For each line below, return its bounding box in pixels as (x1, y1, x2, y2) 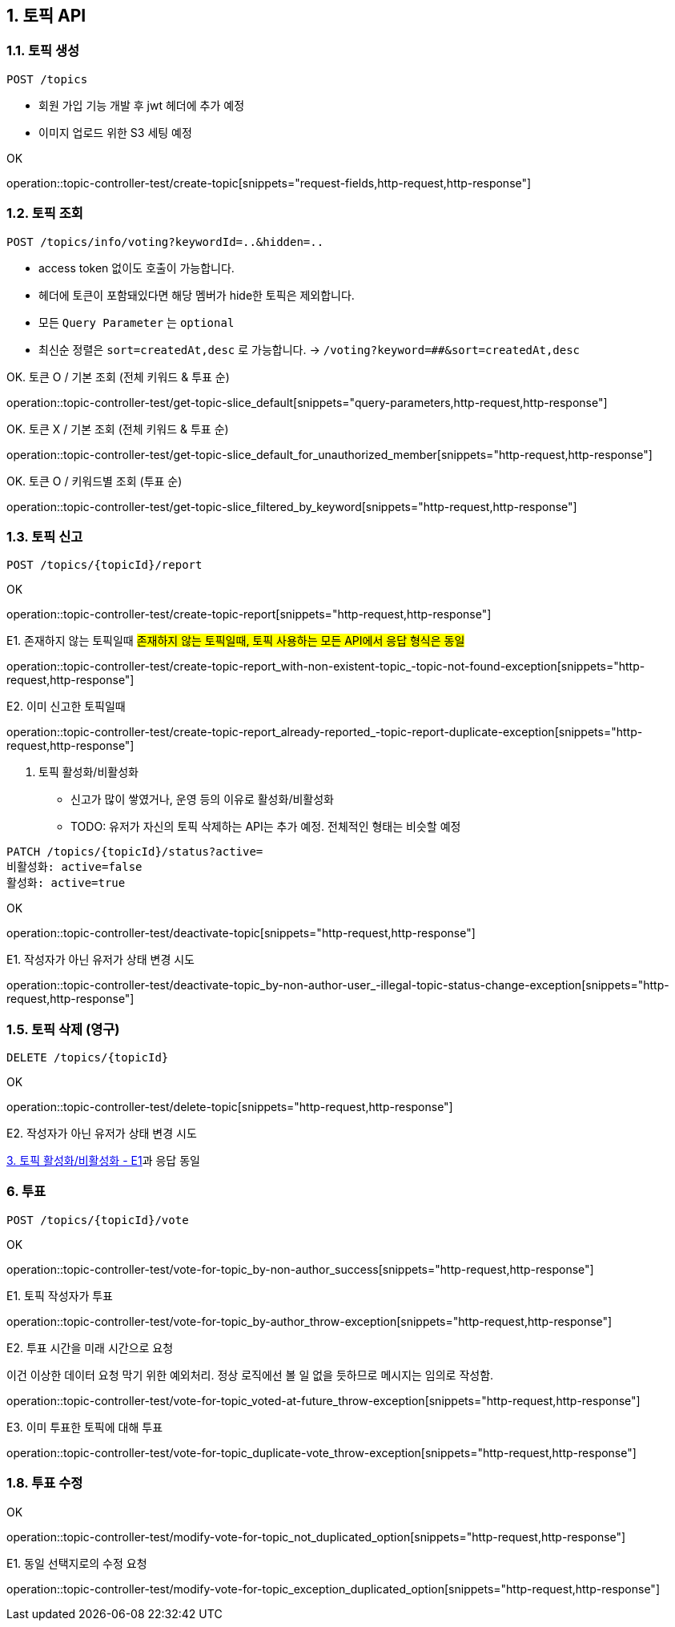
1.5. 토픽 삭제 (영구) (6, 1021, 120, 1037)
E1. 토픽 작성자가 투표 (6, 1288, 113, 1303)
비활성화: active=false (6, 860, 143, 874)
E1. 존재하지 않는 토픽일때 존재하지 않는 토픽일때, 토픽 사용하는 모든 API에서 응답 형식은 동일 (6, 634, 465, 648)
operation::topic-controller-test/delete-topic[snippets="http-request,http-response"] (6, 1100, 453, 1114)
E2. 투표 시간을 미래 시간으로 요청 (6, 1340, 174, 1355)
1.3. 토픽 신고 (6, 528, 83, 545)
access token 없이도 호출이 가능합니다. (38, 260, 235, 275)
